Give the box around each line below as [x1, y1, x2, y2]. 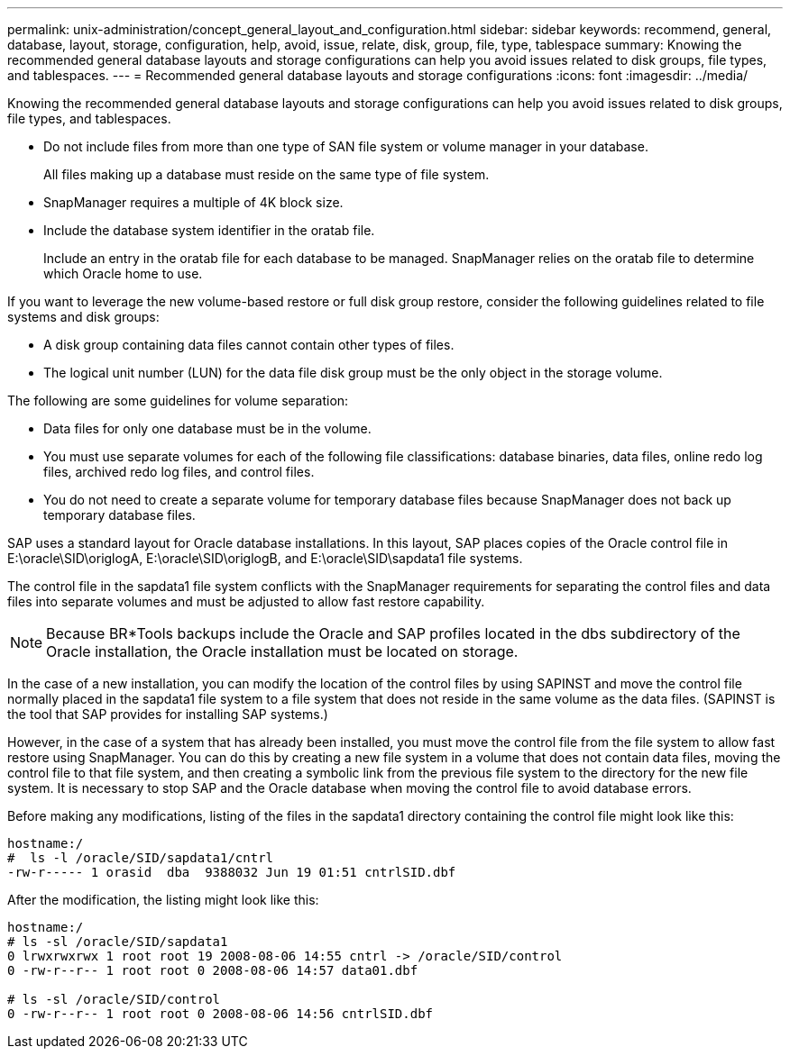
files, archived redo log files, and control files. [43, 464, 315, 479]
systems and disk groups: [7, 309, 160, 324]
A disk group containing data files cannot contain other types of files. [43, 337, 455, 352]
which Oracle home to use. [43, 266, 203, 281]
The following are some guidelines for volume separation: [7, 393, 349, 408]
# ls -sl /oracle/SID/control [7, 992, 221, 1006]
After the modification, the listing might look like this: [7, 892, 319, 907]
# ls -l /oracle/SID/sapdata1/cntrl [7, 851, 274, 865]
